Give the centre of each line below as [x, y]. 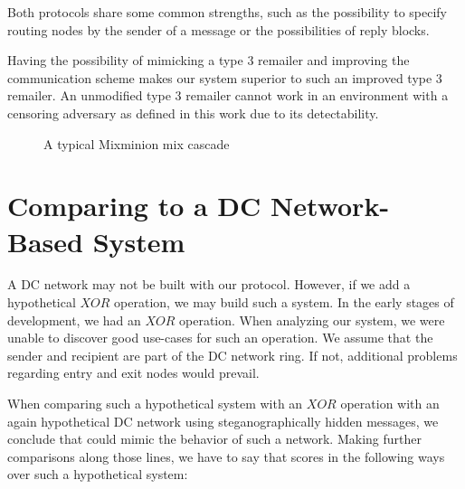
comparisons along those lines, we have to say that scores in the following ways [226, 456]
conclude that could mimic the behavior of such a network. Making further [214, 439]
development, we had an [74, 320]
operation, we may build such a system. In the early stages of [284, 302]
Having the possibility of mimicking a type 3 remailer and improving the [209, 60]
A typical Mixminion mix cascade [137, 143]
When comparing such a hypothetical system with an [155, 404]
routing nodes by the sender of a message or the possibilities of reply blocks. [218, 29]
